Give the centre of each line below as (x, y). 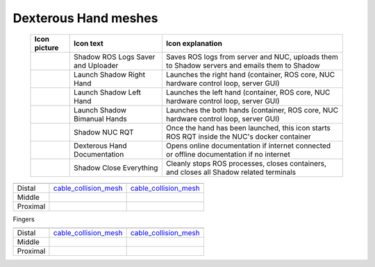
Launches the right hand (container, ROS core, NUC (250, 74)
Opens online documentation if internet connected (248, 146)
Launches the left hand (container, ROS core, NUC (248, 92)
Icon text (89, 43)
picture (47, 47)
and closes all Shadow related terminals (231, 172)
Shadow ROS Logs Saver (115, 57)
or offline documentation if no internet (228, 154)
